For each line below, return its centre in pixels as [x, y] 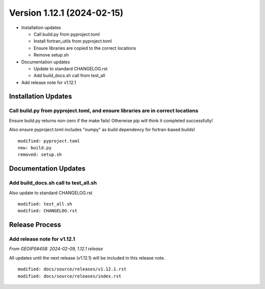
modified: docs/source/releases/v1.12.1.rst [72, 269]
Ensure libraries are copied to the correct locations [85, 48]
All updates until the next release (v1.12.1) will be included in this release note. [87, 258]
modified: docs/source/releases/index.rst [70, 276]
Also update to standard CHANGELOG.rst [51, 193]
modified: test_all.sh [45, 204]
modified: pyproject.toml [49, 141]
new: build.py [35, 148]
